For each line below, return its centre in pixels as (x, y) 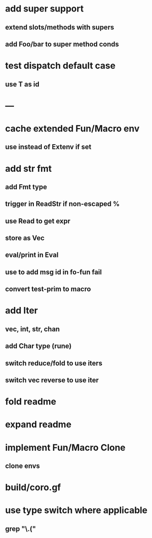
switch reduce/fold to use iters (54, 363)
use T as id (22, 84)
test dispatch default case (60, 66)
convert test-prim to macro (48, 289)
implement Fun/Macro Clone (65, 448)
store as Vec (25, 238)
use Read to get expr (38, 221)
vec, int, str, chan (32, 329)
